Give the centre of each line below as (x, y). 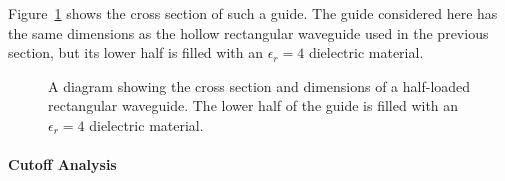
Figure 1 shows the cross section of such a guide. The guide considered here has (253, 13)
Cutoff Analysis (62, 164)
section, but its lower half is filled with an (135, 52)
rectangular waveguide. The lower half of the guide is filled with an (253, 105)
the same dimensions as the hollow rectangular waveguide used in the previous (248, 32)
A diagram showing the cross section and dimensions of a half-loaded (259, 85)
